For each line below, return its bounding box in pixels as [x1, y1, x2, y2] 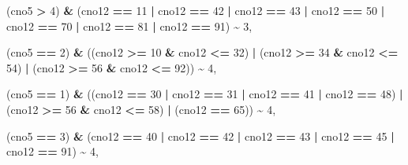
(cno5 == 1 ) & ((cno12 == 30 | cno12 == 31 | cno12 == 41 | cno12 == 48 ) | [6, 86, 403, 102]
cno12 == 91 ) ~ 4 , [6, 143, 99, 159]
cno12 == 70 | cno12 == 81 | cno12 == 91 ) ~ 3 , [6, 17, 253, 34]
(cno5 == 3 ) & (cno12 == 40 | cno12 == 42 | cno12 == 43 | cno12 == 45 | [6, 127, 395, 144]
